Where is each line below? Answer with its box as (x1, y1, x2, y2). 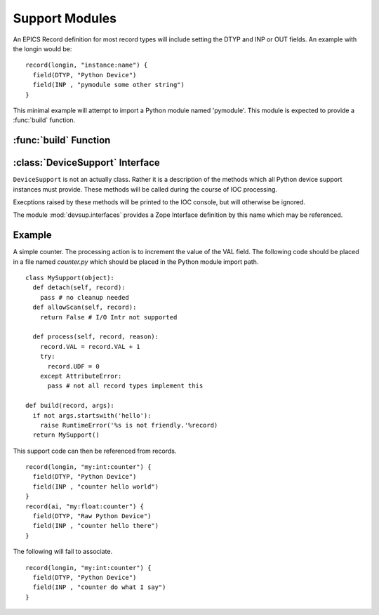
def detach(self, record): (32, 284, 126, 291)
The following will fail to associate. (13, 548, 112, 556)
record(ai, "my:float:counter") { (25, 502, 144, 510)
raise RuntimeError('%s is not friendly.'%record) (39, 421, 218, 429)
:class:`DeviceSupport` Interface (13, 157, 161, 168)
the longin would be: (13, 44, 72, 53)
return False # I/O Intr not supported (39, 313, 178, 321)
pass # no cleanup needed (39, 293, 130, 301)
